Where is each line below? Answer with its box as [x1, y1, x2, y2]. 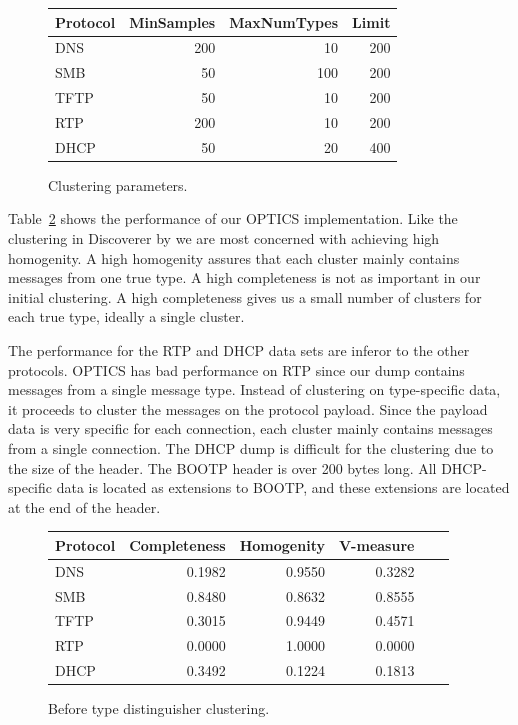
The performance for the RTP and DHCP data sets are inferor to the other [8, 339, 470, 360]
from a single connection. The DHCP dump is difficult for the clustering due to [8, 437, 494, 458]
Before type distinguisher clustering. [48, 698, 270, 719]
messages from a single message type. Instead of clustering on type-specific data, [8, 379, 501, 400]
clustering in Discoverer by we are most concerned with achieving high [8, 228, 440, 248]
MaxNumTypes [229, 11, 339, 32]
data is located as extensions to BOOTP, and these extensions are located [56, 477, 510, 498]
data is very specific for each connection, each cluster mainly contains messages [8, 418, 493, 439]
